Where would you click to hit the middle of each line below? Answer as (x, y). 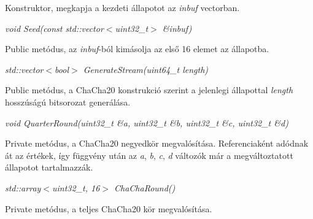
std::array (23, 187)
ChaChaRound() (145, 187)
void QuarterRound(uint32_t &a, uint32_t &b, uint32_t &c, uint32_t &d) (147, 122)
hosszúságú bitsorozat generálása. (68, 102)
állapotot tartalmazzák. (49, 167)
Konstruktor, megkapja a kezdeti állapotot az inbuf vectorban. (122, 7)
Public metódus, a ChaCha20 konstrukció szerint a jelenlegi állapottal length (149, 90)
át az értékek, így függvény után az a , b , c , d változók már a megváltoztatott (149, 155)
